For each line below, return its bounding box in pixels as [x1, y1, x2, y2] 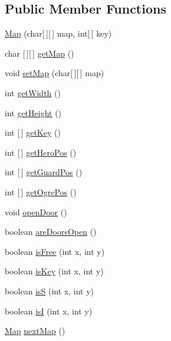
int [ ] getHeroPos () [5, 146, 77, 158]
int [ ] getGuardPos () [5, 166, 83, 178]
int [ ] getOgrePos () [5, 185, 77, 198]
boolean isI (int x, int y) [5, 304, 93, 317]
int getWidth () [5, 86, 61, 99]
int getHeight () [5, 106, 62, 119]
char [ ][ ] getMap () [5, 47, 74, 59]
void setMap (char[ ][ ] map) [5, 67, 104, 79]
